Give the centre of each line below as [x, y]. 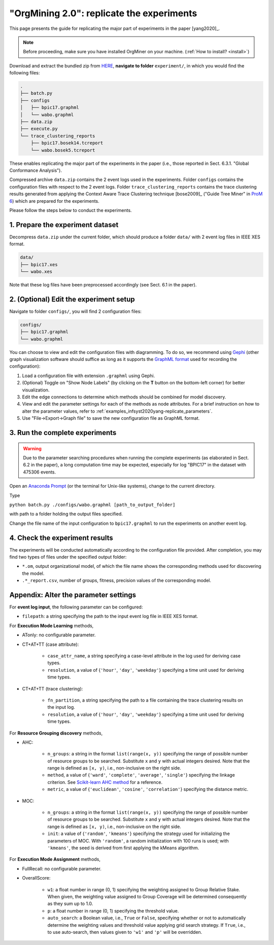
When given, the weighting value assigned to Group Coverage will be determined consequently [147, 896]
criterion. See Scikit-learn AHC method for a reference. [105, 782]
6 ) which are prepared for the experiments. [55, 201]
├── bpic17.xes [39, 264]
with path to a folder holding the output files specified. [66, 514]
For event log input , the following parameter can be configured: [76, 607]
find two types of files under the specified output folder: [68, 557]
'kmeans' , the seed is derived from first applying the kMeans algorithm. [123, 848]
